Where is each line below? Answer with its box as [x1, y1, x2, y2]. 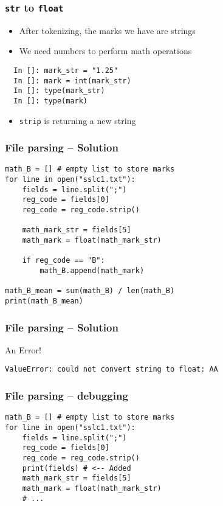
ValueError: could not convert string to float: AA [5, 365, 218, 374]
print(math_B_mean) [5, 297, 83, 305]
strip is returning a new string [19, 114, 136, 126]
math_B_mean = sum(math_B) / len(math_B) [5, 286, 175, 296]
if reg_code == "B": [22, 256, 105, 265]
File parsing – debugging [5, 388, 128, 403]
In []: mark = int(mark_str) [13, 76, 131, 85]
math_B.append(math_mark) [39, 266, 145, 276]
